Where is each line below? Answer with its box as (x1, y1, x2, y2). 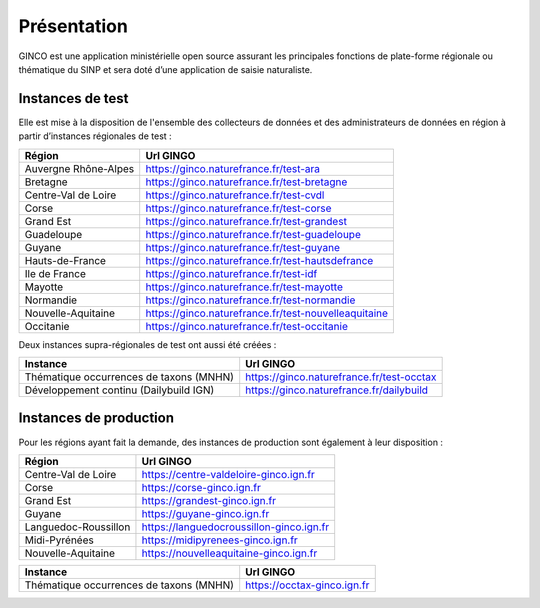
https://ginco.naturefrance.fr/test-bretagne (145, 175, 348, 189)
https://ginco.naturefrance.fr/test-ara (145, 161, 320, 175)
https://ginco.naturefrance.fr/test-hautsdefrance (145, 253, 374, 267)
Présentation (18, 15, 129, 37)
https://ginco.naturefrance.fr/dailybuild (245, 383, 429, 397)
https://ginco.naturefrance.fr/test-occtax (245, 370, 437, 384)
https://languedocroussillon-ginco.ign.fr (141, 520, 330, 534)
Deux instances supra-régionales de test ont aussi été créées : (18, 338, 277, 350)
